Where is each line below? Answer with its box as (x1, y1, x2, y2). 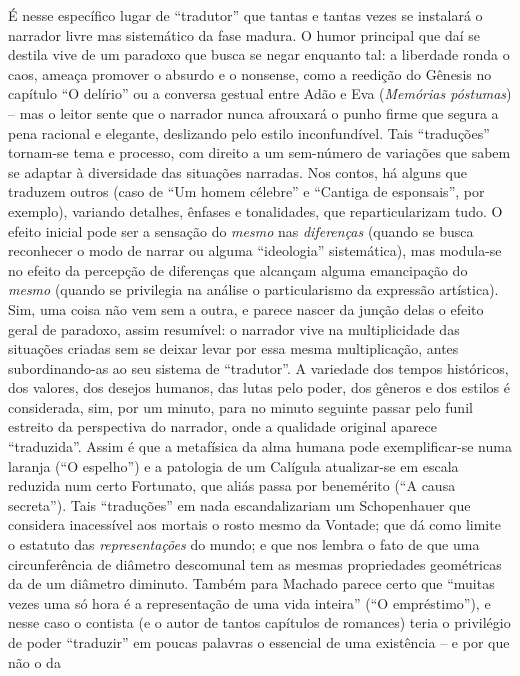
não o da (8, 651, 61, 672)
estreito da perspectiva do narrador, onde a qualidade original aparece (8, 416, 438, 437)
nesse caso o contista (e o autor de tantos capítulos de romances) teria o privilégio (8, 612, 511, 633)
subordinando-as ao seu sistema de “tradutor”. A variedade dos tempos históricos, (8, 357, 509, 378)
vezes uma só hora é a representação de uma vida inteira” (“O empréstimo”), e (8, 592, 491, 613)
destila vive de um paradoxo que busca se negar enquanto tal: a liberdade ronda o (8, 44, 510, 65)
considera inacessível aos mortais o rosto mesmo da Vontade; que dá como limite (8, 514, 501, 535)
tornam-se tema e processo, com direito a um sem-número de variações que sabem (8, 142, 511, 163)
